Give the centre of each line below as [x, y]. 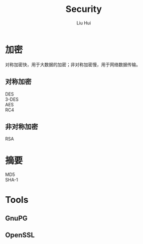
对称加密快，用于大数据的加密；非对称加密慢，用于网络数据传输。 [73, 64]
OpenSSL [20, 235]
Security [84, 9]
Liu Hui [84, 23]
